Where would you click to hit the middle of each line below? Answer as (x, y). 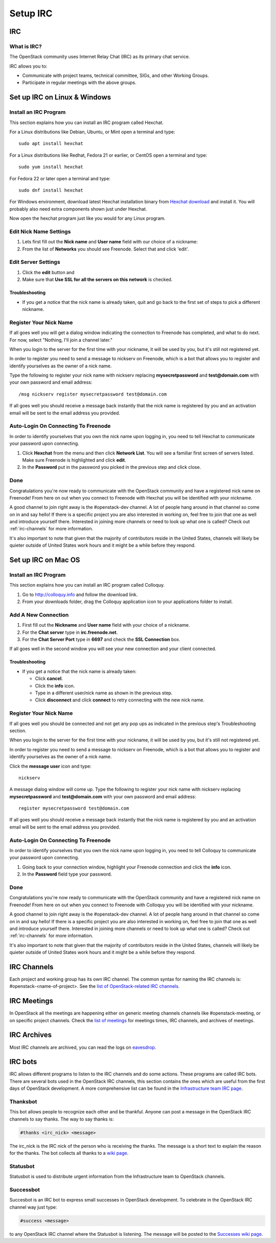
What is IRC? (26, 46)
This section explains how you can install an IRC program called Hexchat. (86, 122)
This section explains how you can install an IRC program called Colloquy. (87, 585)
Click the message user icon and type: (50, 766)
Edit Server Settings (35, 262)
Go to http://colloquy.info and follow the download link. (80, 594)
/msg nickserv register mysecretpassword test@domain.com (93, 394)
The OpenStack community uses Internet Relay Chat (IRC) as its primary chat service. (100, 57)
